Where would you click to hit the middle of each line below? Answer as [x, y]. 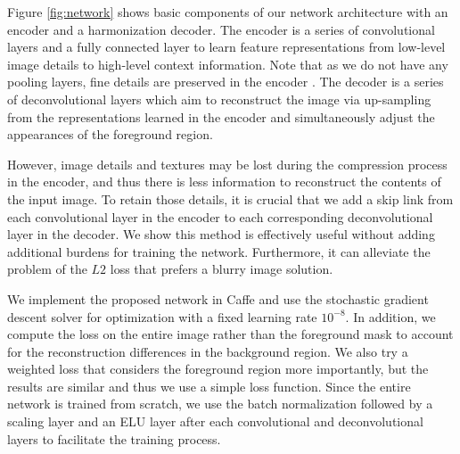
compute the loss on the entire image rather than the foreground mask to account [230, 334]
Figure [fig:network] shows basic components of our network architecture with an [228, 12]
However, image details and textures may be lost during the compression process [227, 164]
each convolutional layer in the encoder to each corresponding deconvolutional [220, 216]
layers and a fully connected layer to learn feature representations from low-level [226, 47]
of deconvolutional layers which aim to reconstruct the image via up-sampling [219, 99]
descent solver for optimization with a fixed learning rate [162, 316]
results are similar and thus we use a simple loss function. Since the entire [209, 386]
